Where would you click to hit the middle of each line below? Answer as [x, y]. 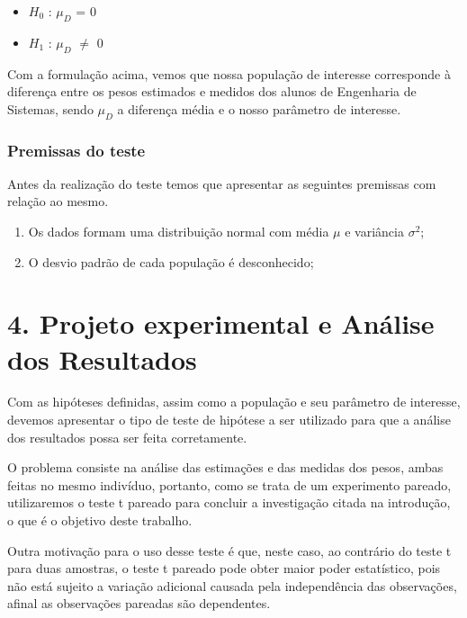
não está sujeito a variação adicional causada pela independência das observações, [232, 585]
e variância [374, 231]
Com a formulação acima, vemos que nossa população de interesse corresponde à [229, 73]
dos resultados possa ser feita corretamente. [127, 437]
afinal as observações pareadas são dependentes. [139, 603]
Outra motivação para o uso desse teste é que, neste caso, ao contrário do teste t [229, 550]
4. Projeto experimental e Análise [221, 323]
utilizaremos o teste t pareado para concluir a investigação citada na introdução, [229, 502]
